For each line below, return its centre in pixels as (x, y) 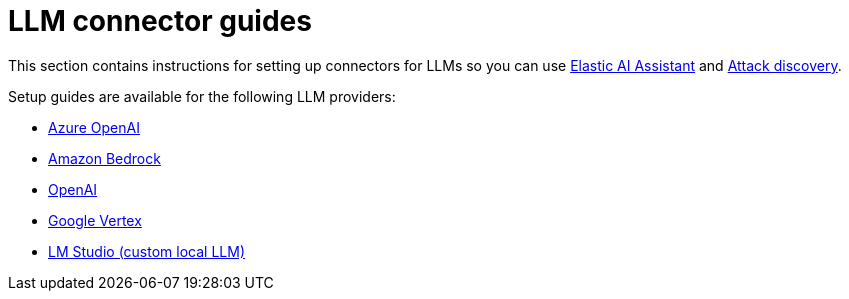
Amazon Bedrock (104, 158)
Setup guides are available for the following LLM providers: (202, 96)
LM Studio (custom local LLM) (146, 251)
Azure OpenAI (94, 127)
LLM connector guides (160, 21)
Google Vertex (95, 220)
